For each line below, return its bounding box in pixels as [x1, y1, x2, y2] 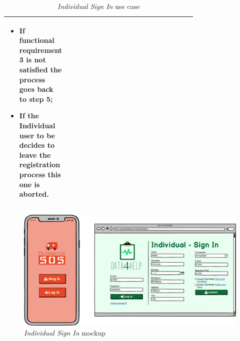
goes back [19, 84, 53, 94]
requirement [19, 44, 62, 55]
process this [19, 169, 61, 179]
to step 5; [19, 93, 53, 104]
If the [19, 110, 39, 121]
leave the [19, 149, 51, 160]
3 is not [19, 54, 46, 65]
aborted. [19, 189, 49, 199]
